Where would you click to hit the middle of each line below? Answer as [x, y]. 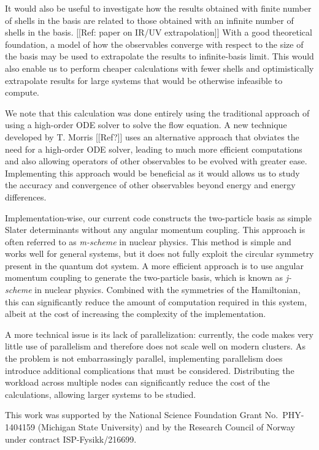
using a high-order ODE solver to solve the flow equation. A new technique [146, 125]
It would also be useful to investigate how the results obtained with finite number [158, 8]
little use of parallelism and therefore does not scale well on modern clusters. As [155, 346]
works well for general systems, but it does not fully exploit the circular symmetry [159, 254]
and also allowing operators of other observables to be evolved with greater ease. [156, 161]
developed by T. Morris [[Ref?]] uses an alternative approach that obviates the [152, 136]
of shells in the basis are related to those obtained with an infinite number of [149, 20]
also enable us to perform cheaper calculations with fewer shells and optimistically [159, 68]
